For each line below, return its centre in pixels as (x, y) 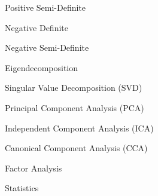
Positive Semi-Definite (45, 7)
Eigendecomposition (42, 67)
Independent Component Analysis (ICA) (79, 128)
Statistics (22, 188)
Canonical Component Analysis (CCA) (76, 148)
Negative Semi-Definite (47, 48)
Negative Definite (37, 27)
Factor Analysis (34, 168)
